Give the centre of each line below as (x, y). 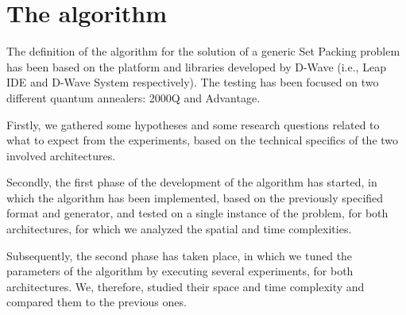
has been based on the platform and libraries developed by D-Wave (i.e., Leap (196, 66)
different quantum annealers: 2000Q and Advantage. (133, 97)
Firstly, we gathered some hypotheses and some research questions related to (193, 124)
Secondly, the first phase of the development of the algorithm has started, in (192, 182)
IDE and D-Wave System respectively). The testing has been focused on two (193, 82)
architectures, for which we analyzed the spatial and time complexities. (179, 229)
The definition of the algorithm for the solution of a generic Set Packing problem (203, 51)
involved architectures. (61, 155)
